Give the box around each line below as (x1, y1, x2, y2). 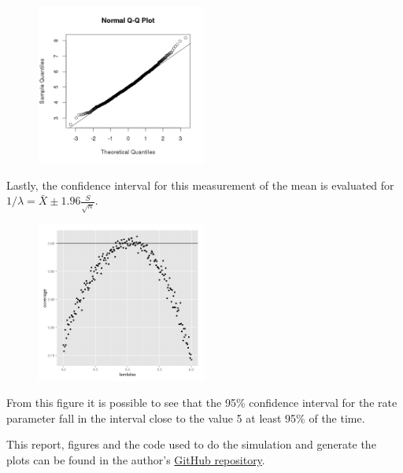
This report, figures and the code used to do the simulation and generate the (6, 436, 376, 453)
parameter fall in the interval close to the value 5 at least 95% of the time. (6, 409, 365, 426)
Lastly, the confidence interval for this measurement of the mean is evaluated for (6, 176, 394, 193)
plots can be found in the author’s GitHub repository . (6, 452, 265, 468)
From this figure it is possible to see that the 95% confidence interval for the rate (6, 394, 397, 411)
